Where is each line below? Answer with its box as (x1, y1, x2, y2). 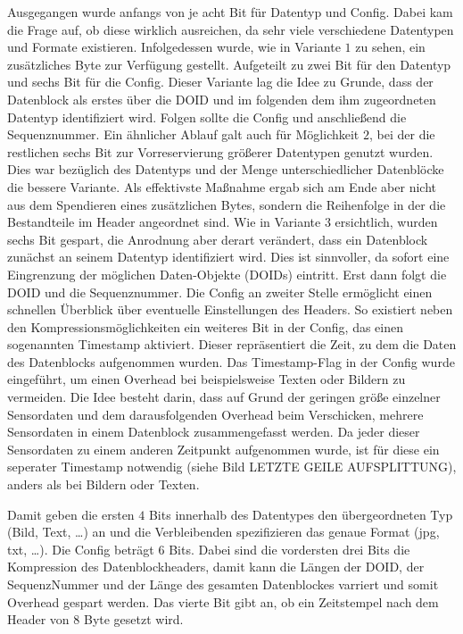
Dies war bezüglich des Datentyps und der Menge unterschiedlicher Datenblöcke (7, 160, 444, 179)
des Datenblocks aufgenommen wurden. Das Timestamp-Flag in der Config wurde (7, 352, 455, 371)
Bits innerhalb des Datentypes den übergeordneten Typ (148, 505, 453, 523)
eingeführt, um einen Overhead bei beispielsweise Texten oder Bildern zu (7, 370, 406, 388)
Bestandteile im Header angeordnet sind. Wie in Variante (7, 213, 321, 231)
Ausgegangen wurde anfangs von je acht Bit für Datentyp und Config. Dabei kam (7, 3, 453, 21)
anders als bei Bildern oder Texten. (7, 475, 200, 494)
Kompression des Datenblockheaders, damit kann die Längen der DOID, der (7, 557, 425, 576)
